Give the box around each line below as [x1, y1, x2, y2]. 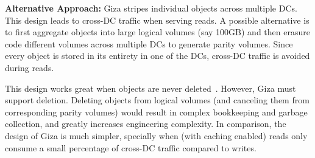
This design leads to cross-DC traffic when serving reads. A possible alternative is [5, 13, 310, 26]
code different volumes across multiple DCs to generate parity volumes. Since [5, 37, 293, 50]
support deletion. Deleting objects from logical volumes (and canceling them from [5, 94, 310, 106]
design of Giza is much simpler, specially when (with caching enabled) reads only [5, 129, 308, 142]
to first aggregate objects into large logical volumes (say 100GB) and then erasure [5, 26, 310, 38]
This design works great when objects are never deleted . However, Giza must [5, 81, 296, 94]
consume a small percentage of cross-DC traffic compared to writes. [5, 141, 257, 154]
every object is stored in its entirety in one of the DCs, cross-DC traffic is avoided [5, 49, 310, 62]
